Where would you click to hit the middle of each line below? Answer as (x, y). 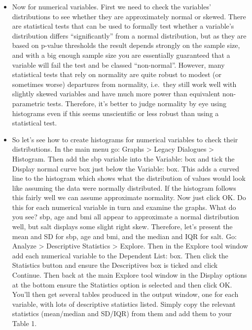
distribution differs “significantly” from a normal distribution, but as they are (129, 35)
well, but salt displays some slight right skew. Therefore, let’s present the (122, 227)
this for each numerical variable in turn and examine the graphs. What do (124, 207)
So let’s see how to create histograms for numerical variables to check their (125, 139)
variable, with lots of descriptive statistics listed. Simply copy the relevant (124, 304)
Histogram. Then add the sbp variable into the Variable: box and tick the (123, 158)
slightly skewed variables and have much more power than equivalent (116, 94)
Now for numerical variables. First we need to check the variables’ (111, 6)
